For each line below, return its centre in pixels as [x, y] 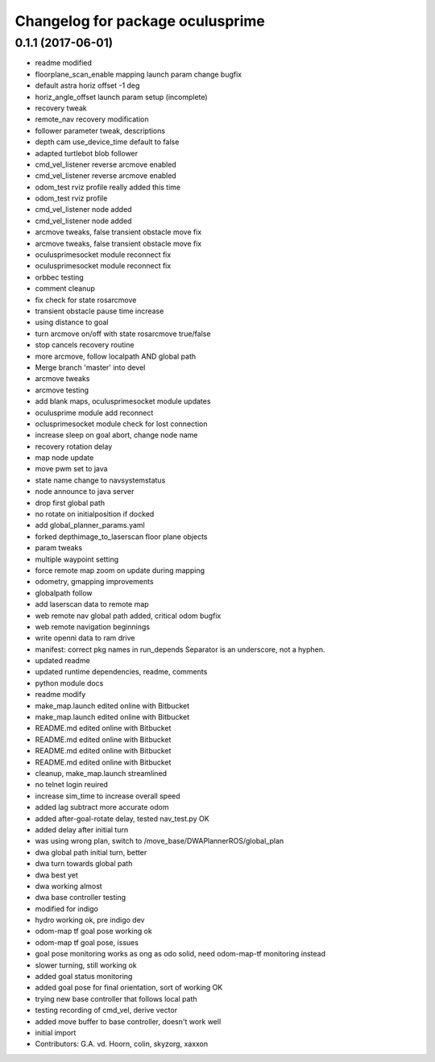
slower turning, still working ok [86, 965]
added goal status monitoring [84, 977]
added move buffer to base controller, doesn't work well [128, 1021]
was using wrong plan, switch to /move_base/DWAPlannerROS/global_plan [159, 841]
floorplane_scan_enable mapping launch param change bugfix [139, 74]
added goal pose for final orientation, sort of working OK [129, 988]
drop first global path [70, 503]
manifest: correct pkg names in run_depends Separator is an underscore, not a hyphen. [180, 649]
